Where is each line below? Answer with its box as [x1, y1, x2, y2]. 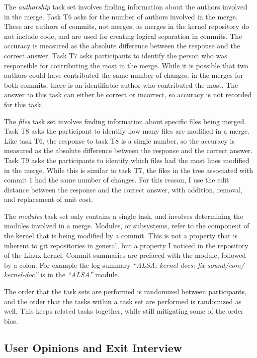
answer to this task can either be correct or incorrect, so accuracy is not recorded [4, 89, 252, 100]
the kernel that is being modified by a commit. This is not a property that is [4, 230, 238, 241]
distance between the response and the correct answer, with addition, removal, [4, 184, 243, 194]
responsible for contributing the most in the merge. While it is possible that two [4, 60, 249, 70]
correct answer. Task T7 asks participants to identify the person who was [4, 50, 227, 60]
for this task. [4, 99, 43, 109]
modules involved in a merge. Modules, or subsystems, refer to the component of [4, 220, 250, 231]
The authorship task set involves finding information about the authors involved [4, 1, 248, 11]
